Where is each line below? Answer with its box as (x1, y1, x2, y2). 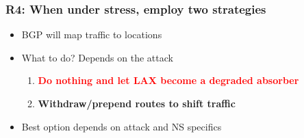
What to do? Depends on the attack (21, 50, 173, 64)
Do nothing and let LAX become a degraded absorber (38, 73, 299, 87)
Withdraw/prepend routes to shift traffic (38, 96, 236, 110)
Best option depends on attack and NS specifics (21, 119, 222, 133)
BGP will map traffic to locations (21, 27, 162, 42)
